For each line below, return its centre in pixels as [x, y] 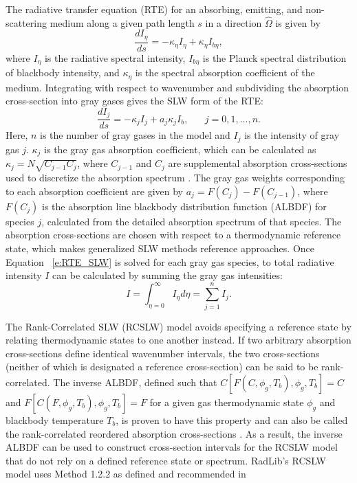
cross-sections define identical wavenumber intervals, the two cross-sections [163, 353]
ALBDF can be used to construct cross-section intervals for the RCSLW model [172, 447]
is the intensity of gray [292, 135]
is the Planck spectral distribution [274, 57]
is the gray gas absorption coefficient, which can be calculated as [180, 149]
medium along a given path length [122, 22]
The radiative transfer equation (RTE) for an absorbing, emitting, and [154, 9]
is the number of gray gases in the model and [135, 135]
